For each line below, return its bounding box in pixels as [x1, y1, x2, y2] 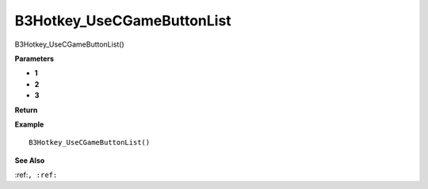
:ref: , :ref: [14, 170, 58, 180]
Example [14, 119, 44, 129]
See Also [14, 155, 45, 165]
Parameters [14, 54, 55, 63]
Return [14, 105, 38, 115]
